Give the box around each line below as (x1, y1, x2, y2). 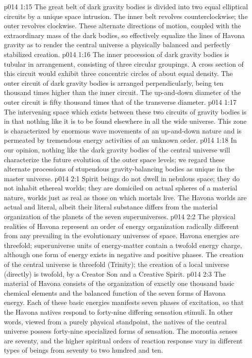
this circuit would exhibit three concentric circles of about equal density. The (4, 68, 233, 78)
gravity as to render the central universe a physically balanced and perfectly (4, 39, 230, 50)
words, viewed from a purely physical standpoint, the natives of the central (4, 316, 227, 326)
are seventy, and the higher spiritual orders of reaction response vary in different (4, 335, 243, 345)
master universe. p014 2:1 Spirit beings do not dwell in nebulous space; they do (4, 173, 240, 183)
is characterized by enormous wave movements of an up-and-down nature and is (4, 125, 242, 135)
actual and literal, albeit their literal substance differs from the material (4, 202, 218, 212)
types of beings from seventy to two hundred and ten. (4, 345, 163, 355)
